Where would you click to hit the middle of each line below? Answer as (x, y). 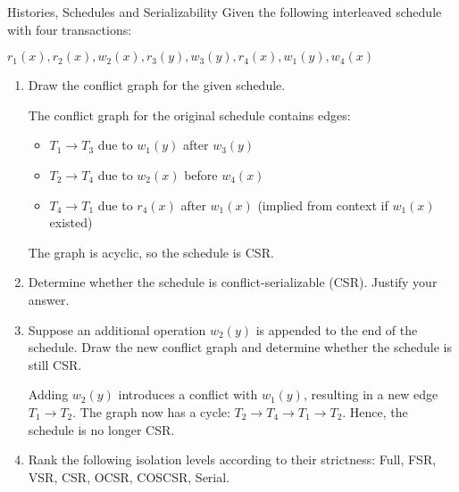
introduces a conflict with (188, 394)
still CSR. (55, 364)
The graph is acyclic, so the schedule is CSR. (151, 252)
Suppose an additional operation (117, 329)
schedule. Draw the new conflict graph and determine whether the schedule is (240, 347)
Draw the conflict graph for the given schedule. (157, 85)
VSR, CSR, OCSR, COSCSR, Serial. (129, 476)
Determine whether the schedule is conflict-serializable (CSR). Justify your (233, 282)
